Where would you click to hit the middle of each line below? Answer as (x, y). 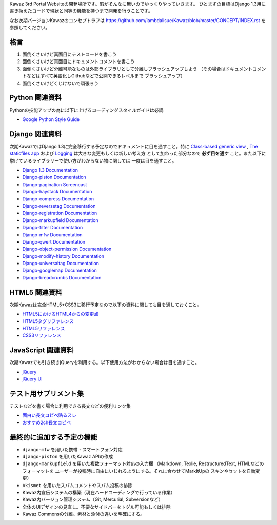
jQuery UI (33, 379)
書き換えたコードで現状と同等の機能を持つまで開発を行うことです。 (81, 11)
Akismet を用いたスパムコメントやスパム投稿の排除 (77, 485)
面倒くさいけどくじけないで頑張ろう (61, 83)
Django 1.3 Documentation (50, 170)
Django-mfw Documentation (52, 235)
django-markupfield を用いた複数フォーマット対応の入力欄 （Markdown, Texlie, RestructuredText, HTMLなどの (143, 463)
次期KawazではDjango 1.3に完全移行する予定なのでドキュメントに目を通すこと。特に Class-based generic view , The (134, 146)
